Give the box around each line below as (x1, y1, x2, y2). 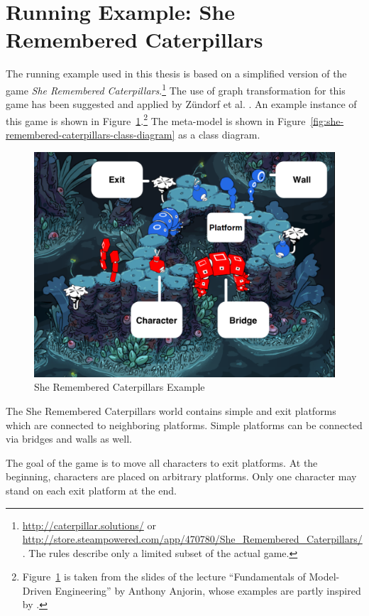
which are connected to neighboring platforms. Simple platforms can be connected (6, 417, 363, 432)
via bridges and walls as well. (6, 431, 132, 446)
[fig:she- (310, 113, 344, 128)
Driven (22, 583, 52, 598)
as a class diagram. (178, 127, 260, 141)
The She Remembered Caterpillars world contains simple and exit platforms (6, 403, 336, 418)
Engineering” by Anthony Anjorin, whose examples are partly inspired (55, 583, 361, 598)
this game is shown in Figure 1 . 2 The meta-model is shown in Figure (6, 111, 306, 128)
